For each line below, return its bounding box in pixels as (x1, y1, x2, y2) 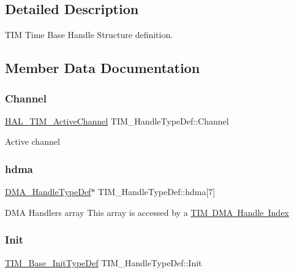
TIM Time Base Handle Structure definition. (5, 28, 173, 41)
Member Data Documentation (5, 58, 200, 77)
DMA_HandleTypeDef (5, 185, 91, 198)
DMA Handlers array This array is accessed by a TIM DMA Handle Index (5, 206, 289, 218)
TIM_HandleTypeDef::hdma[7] (98, 185, 216, 198)
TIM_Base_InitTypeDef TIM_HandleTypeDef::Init (5, 256, 202, 269)
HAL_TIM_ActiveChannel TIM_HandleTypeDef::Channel (5, 114, 229, 127)
